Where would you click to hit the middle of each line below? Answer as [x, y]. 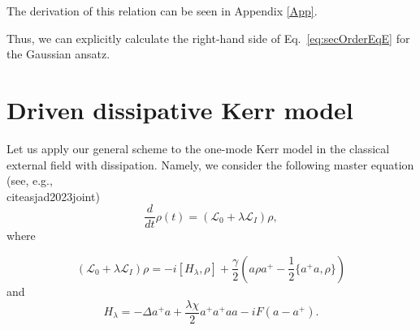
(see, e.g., [30, 180]
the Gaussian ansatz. [58, 54]
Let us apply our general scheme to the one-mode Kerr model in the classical [198, 148]
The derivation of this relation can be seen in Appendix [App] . [162, 11]
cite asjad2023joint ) [53, 196]
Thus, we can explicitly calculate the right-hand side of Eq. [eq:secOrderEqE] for [208, 38]
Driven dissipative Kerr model [180, 109]
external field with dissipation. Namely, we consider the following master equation [210, 164]
